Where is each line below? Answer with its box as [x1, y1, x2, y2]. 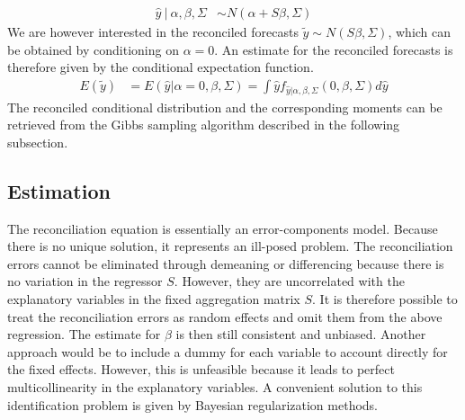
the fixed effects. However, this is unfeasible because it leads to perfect [7, 360, 395, 379]
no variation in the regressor [7, 272, 163, 290]
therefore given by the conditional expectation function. [7, 58, 314, 76]
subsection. [7, 132, 68, 151]
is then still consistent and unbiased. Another [175, 325, 426, 344]
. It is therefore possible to [312, 289, 458, 308]
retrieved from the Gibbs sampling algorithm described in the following [7, 115, 400, 134]
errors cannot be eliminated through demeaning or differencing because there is [7, 254, 444, 273]
